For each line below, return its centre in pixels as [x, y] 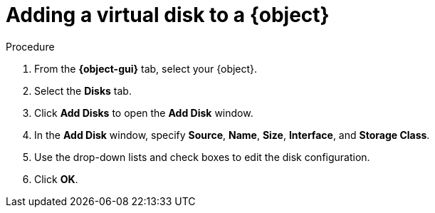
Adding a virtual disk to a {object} [168, 15]
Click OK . [56, 179]
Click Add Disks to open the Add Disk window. [144, 113]
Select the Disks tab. [83, 90]
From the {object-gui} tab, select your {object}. [146, 68]
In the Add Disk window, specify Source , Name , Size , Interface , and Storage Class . [232, 135]
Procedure [30, 46]
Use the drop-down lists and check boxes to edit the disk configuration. [202, 157]
